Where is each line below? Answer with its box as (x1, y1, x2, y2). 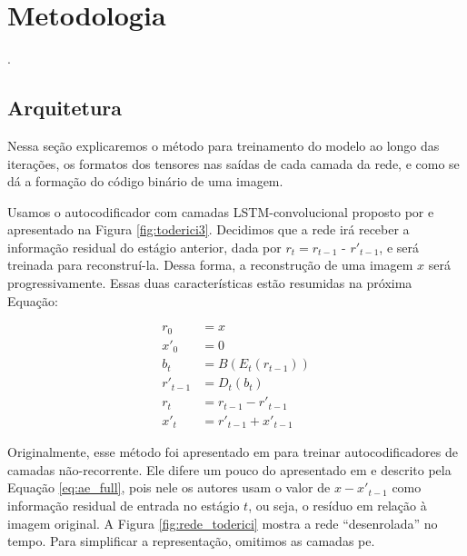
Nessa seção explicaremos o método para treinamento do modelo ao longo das (7, 135, 440, 154)
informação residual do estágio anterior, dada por (7, 237, 282, 256)
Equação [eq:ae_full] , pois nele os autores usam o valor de (7, 478, 331, 497)
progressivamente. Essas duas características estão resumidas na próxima (7, 273, 412, 293)
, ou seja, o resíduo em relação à (248, 496, 427, 515)
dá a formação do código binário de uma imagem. (7, 172, 283, 191)
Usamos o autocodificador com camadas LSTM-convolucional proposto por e (7, 202, 434, 221)
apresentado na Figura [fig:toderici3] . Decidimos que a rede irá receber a (7, 220, 410, 239)
